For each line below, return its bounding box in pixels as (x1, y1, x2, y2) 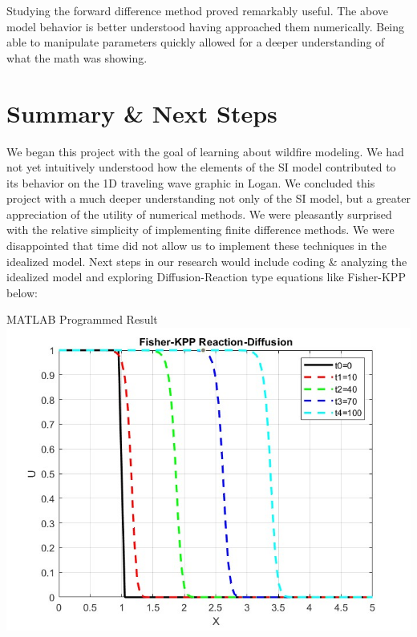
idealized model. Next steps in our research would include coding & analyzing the (6, 252, 407, 269)
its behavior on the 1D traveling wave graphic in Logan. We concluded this (6, 174, 375, 191)
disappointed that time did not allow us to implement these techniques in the (6, 237, 387, 254)
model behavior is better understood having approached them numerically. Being (6, 18, 405, 34)
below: (6, 284, 38, 300)
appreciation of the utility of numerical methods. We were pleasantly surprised (6, 205, 392, 222)
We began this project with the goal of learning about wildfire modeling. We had (6, 143, 404, 159)
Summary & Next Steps (6, 96, 277, 129)
